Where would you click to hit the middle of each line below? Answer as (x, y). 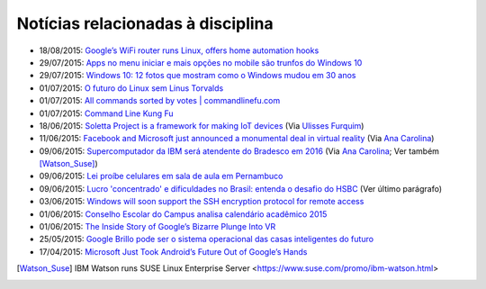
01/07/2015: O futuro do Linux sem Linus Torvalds (131, 88)
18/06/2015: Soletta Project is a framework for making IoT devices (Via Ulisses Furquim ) (202, 125)
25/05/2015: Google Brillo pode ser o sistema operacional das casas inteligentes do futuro (206, 239)
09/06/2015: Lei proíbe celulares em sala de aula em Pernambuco (161, 176)
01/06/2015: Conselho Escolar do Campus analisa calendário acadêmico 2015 (183, 214)
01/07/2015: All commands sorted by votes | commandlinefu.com (160, 101)
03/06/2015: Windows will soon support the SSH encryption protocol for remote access (202, 202)
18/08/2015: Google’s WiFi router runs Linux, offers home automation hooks (179, 50)
